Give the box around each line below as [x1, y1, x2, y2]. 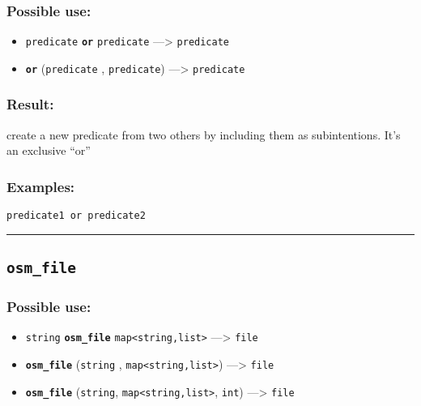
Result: [6, 94, 54, 114]
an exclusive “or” [6, 142, 91, 159]
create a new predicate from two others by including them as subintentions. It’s [6, 126, 401, 143]
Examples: [6, 176, 75, 196]
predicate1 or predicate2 [6, 210, 146, 222]
